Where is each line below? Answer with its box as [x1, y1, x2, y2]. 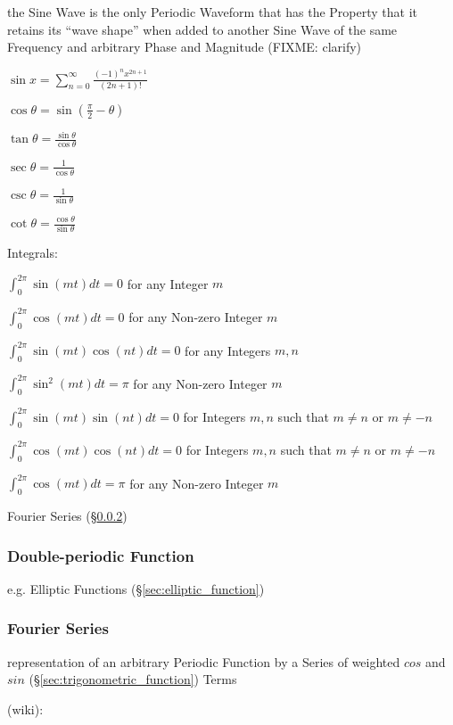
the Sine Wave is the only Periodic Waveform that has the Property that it [7, 3, 417, 21]
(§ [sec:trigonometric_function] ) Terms [29, 670, 237, 688]
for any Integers [185, 341, 271, 358]
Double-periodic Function [7, 544, 194, 566]
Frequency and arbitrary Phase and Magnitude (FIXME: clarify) [7, 37, 362, 56]
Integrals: [7, 243, 58, 262]
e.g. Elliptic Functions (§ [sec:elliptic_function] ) [7, 579, 265, 597]
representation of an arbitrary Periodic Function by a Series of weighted [7, 652, 400, 671]
